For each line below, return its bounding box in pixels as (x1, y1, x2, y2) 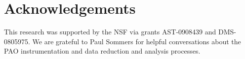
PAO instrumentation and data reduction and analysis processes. (4, 46, 201, 56)
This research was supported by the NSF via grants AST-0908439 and (4, 27, 216, 37)
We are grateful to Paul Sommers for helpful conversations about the (32, 36, 241, 46)
